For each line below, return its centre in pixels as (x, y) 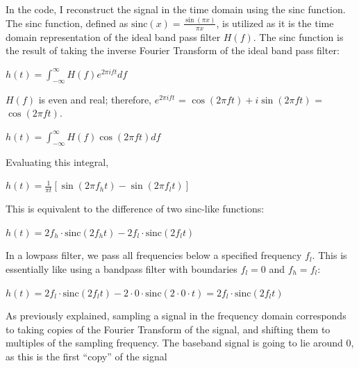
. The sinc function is (298, 36)
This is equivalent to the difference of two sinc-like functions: (135, 209)
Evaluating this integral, (57, 161)
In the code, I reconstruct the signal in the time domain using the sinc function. (176, 9)
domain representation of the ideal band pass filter (113, 36)
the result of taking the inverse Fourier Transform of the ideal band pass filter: (173, 50)
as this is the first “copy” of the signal (86, 356)
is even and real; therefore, (95, 99)
